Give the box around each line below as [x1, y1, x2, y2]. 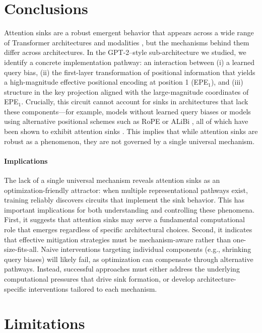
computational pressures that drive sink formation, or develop [4, 273, 195, 284]
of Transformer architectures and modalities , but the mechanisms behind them [4, 37, 249, 47]
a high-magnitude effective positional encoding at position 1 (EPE [4, 77, 209, 87]
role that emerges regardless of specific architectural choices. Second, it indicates [4, 224, 252, 235]
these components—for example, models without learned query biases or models [4, 106, 251, 116]
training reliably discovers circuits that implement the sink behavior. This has [4, 194, 245, 205]
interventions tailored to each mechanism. [28, 283, 157, 294]
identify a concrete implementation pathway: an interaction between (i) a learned [4, 56, 255, 67]
